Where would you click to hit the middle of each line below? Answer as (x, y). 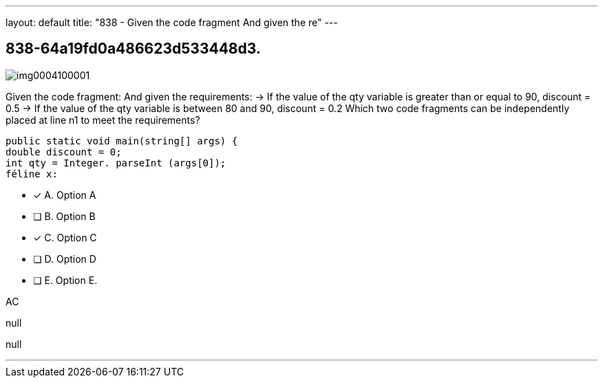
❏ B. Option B (64, 216)
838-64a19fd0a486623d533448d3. (133, 49)
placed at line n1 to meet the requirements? (103, 120)
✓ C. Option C (65, 237)
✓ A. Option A (65, 195)
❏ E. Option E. (65, 280)
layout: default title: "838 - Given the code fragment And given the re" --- (172, 22)
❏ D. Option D (65, 259)
